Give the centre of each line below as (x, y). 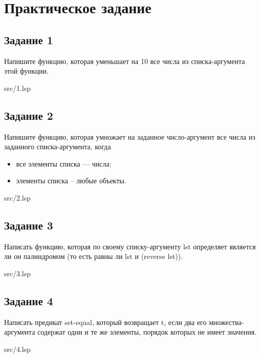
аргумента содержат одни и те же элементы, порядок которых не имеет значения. (131, 332)
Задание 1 (29, 39)
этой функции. (26, 71)
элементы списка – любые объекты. (71, 181)
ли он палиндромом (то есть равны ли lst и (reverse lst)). (94, 256)
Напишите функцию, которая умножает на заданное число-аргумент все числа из (130, 136)
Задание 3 (29, 225)
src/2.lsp (18, 197)
